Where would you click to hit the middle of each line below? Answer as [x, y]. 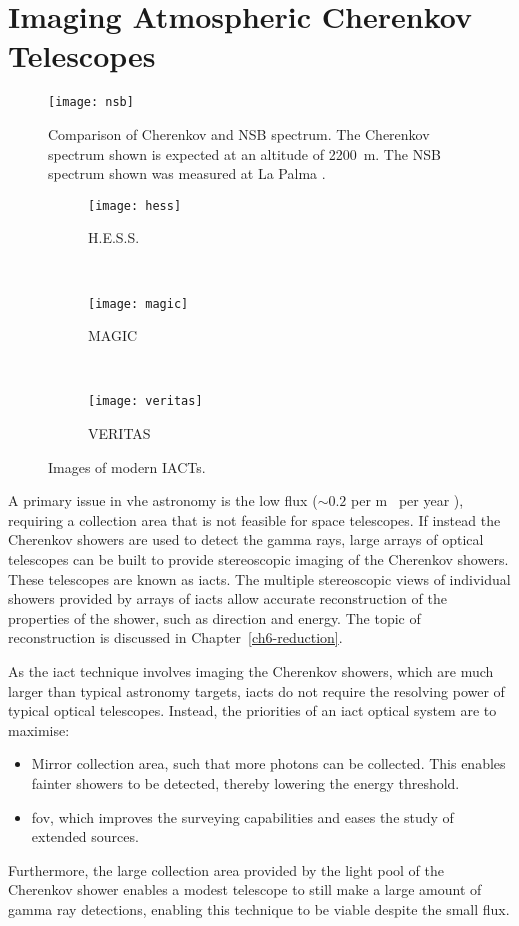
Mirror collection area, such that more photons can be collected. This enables [268, 763]
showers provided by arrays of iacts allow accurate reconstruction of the [227, 598]
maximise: [39, 729]
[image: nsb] [91, 102]
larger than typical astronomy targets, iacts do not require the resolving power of [256, 690]
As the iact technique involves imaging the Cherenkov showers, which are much [251, 671]
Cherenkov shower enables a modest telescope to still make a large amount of [245, 889]
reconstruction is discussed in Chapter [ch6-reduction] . [175, 637]
